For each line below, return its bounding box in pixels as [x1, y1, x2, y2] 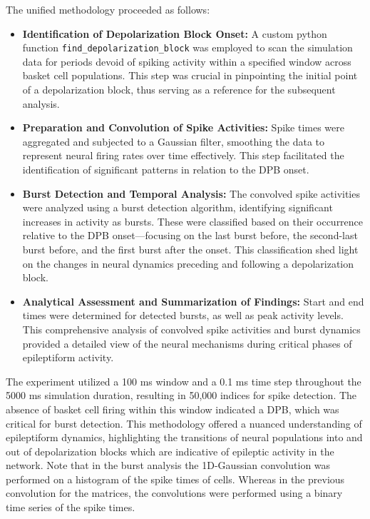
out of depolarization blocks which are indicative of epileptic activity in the [6, 443, 334, 458]
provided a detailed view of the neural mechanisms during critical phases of [22, 336, 352, 351]
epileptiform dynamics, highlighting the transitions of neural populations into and [6, 430, 363, 445]
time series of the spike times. [6, 500, 135, 515]
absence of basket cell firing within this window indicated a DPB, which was [6, 401, 339, 416]
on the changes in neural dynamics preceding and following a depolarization [22, 256, 354, 271]
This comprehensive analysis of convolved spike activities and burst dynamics [22, 321, 361, 336]
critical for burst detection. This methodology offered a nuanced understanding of [6, 415, 362, 430]
